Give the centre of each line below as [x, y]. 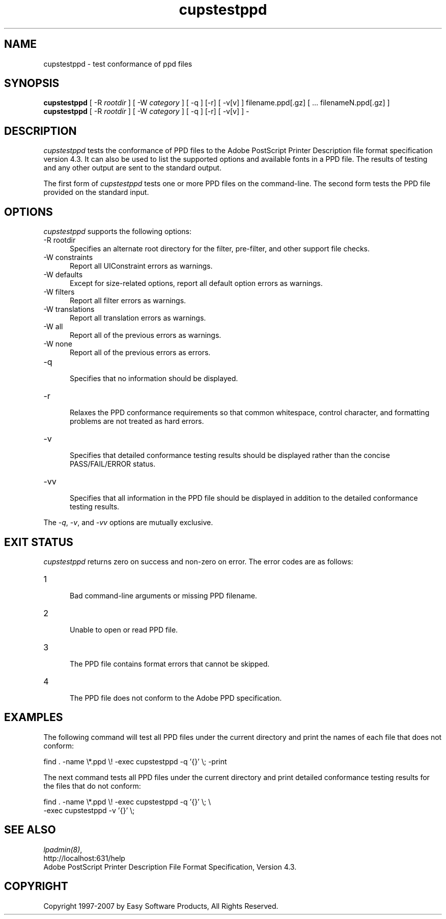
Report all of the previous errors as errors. [140, 353]
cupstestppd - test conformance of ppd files [118, 64]
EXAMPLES [34, 717]
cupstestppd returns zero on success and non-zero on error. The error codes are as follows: [198, 561]
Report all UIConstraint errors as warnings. [141, 266]
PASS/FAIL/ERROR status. [113, 464]
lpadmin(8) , [63, 849]
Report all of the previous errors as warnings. [146, 335]
